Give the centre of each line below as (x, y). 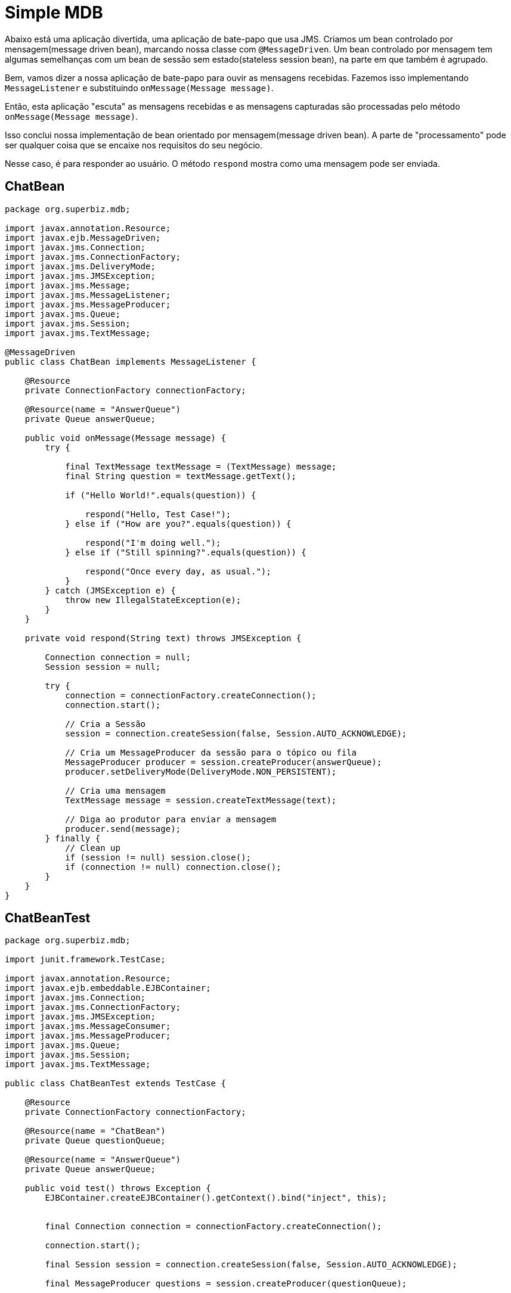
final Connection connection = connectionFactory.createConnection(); (213, 1227)
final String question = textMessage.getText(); (181, 476)
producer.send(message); (123, 829)
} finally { (73, 838)
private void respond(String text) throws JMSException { (163, 638)
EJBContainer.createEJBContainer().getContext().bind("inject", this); (216, 1198)
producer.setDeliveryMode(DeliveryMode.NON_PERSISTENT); (201, 771)
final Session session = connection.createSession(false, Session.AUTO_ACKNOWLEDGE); (251, 1265)
